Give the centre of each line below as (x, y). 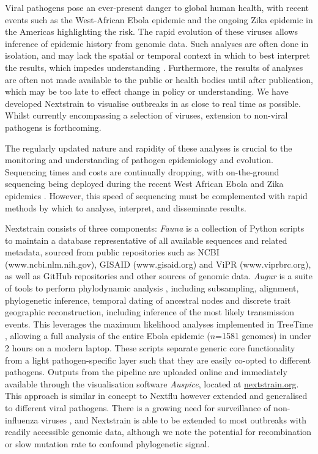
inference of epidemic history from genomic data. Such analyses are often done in (157, 43)
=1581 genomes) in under (263, 336)
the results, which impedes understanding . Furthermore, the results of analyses (154, 67)
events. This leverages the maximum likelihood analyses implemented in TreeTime (159, 324)
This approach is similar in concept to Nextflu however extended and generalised (156, 396)
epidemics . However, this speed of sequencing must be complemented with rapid (156, 195)
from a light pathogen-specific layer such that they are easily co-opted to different (158, 360)
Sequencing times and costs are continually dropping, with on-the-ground (142, 171)
